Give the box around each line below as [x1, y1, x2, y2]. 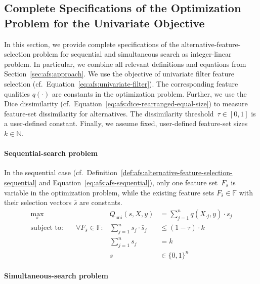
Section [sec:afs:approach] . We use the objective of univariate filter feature [4, 68, 235, 79]
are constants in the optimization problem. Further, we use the [52, 88, 247, 99]
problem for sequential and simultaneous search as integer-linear [32, 49, 232, 59]
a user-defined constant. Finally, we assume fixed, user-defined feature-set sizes [4, 118, 248, 129]
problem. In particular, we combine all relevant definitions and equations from [4, 58, 246, 69]
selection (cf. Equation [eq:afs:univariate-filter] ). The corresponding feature [4, 78, 238, 89]
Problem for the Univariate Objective [4, 15, 205, 30]
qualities [4, 88, 30, 99]
